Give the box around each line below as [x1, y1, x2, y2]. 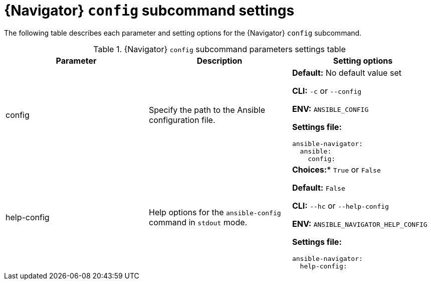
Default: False [292, 182, 345, 193]
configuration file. [148, 115, 215, 125]
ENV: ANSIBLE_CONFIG [292, 103, 369, 114]
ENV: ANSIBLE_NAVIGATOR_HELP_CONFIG [292, 218, 427, 229]
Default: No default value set [292, 67, 401, 78]
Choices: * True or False [292, 164, 381, 175]
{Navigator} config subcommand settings [4, 2, 295, 19]
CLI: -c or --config [292, 85, 362, 96]
